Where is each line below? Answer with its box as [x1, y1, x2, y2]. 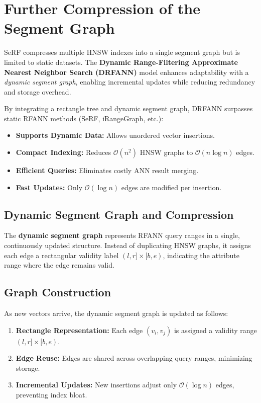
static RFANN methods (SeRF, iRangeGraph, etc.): [4, 113, 164, 123]
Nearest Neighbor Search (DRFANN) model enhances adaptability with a [4, 66, 249, 77]
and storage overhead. [4, 86, 71, 97]
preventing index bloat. [16, 389, 87, 399]
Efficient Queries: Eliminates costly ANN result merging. [16, 165, 199, 176]
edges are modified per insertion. [121, 182, 222, 192]
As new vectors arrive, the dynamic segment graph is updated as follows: [4, 308, 228, 318]
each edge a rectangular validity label [4, 250, 119, 260]
